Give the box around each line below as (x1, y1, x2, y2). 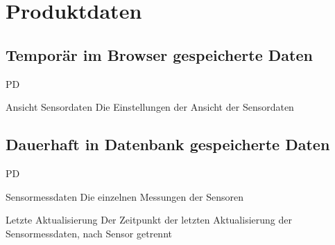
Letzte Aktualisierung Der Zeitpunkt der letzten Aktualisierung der (6, 212, 292, 227)
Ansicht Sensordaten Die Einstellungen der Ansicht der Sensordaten (6, 100, 294, 114)
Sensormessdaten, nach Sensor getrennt (6, 226, 172, 240)
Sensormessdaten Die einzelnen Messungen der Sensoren (6, 189, 243, 203)
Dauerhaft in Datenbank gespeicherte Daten (6, 134, 330, 155)
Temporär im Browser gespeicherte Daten (6, 44, 313, 65)
